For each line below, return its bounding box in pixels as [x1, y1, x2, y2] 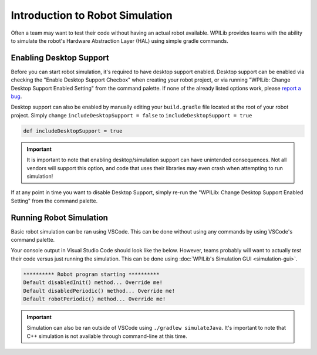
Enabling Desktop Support [11, 53, 109, 63]
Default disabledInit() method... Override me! [23, 279, 163, 286]
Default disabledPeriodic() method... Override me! [23, 288, 176, 294]
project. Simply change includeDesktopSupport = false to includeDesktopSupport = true [11, 111, 252, 119]
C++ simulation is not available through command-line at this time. [26, 332, 187, 340]
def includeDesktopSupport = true [23, 127, 123, 134]
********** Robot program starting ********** [23, 271, 160, 278]
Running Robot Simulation [11, 212, 109, 222]
